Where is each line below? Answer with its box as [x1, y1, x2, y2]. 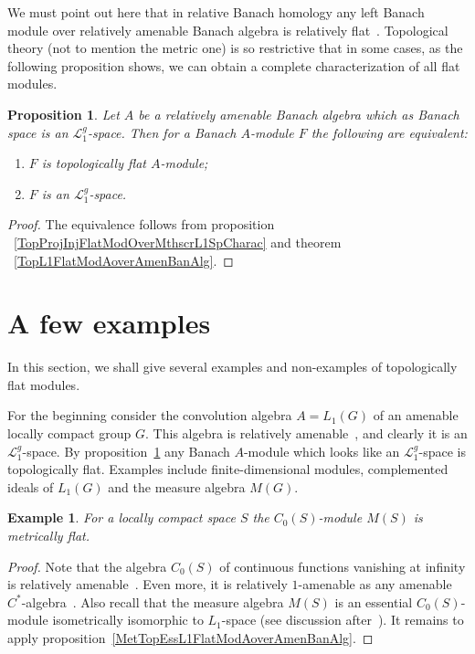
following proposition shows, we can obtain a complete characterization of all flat [7, 56, 460, 75]
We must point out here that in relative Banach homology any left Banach [7, 3, 425, 21]
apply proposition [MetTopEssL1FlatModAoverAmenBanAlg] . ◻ [7, 628, 374, 647]
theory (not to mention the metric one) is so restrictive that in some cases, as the [7, 38, 463, 58]
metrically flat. [7, 526, 90, 544]
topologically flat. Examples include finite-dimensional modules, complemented [7, 459, 449, 479]
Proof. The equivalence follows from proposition [7, 215, 275, 234]
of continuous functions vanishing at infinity [219, 556, 466, 575]
